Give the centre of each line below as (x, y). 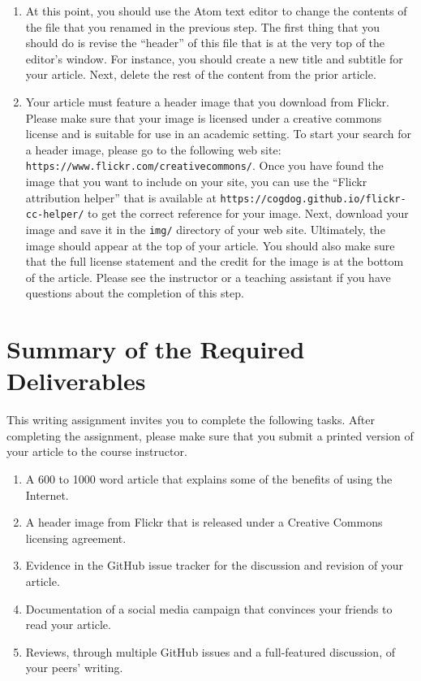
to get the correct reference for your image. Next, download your (248, 213)
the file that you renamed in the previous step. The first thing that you (203, 26)
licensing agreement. (76, 538)
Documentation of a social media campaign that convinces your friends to (209, 608)
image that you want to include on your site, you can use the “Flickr (196, 181)
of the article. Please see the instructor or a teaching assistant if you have (208, 277)
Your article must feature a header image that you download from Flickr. (207, 101)
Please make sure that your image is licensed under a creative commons (204, 117)
